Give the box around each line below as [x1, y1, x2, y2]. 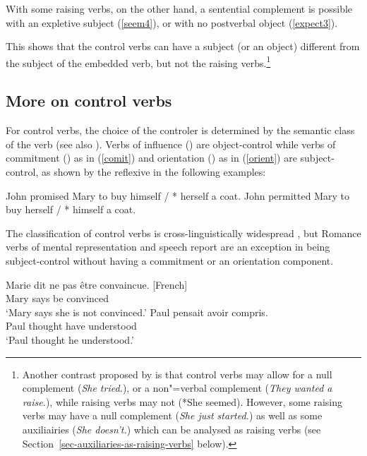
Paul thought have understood [6, 318, 137, 333]
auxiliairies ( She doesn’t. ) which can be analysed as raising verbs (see [22, 421, 321, 436]
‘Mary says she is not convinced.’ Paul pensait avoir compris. [6, 304, 268, 319]
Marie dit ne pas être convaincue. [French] [6, 277, 188, 292]
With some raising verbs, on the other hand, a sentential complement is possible [6, 1, 353, 16]
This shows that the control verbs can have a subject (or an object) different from [6, 39, 360, 54]
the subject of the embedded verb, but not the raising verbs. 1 [6, 53, 271, 70]
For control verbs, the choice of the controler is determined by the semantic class [6, 123, 355, 138]
